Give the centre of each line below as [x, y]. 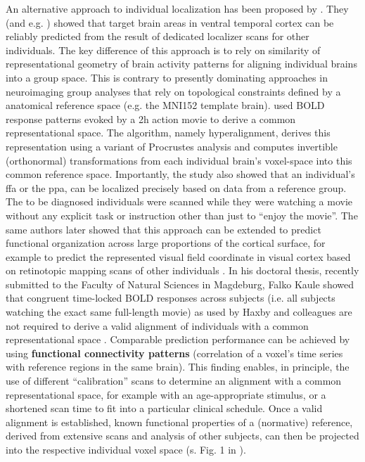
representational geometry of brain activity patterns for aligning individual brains [181, 64]
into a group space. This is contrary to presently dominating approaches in [167, 77]
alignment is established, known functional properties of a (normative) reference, [179, 422]
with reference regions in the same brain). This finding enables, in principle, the [178, 367]
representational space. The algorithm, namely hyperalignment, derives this [168, 133]
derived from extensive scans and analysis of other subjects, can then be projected [182, 436]
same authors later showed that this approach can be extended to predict [164, 229]
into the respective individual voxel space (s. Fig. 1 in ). [126, 449]
